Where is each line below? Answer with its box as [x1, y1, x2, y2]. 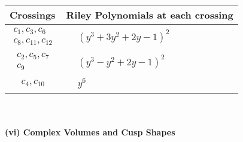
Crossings [10, 8, 56, 22]
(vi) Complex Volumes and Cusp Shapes [5, 126, 175, 138]
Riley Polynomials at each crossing [66, 8, 233, 22]
